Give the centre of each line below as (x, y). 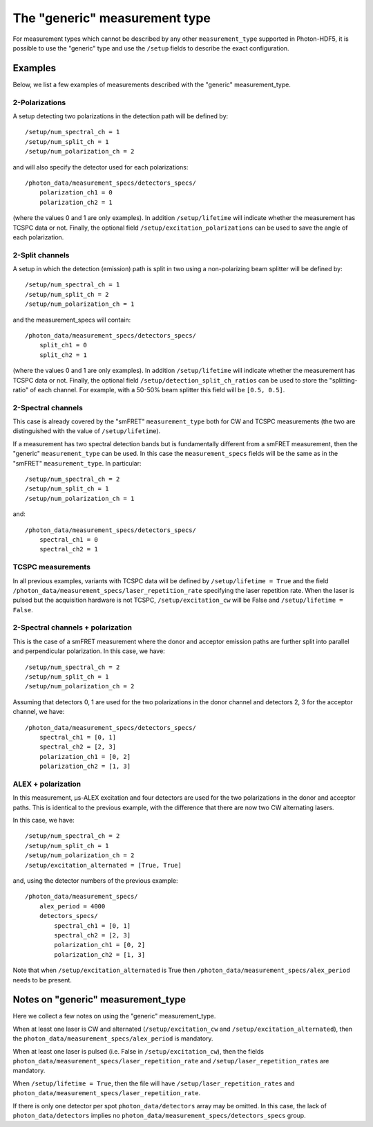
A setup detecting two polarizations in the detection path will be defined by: (121, 116)
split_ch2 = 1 (63, 355)
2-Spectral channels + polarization (73, 627)
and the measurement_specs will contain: (72, 320)
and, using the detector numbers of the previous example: (96, 881)
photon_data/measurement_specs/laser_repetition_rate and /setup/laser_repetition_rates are (171, 1061)
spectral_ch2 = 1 (68, 549)
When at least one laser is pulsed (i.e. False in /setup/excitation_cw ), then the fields (138, 1051)
